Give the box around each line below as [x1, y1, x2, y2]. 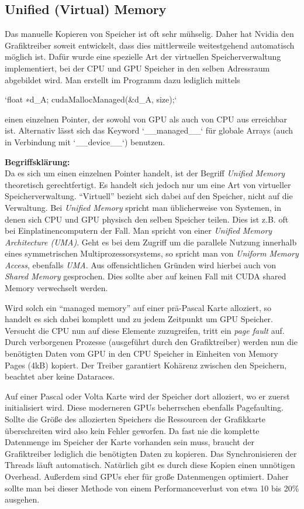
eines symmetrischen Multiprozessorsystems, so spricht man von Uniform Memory [5, 247, 299, 259]
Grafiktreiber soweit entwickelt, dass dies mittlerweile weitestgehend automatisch [5, 39, 295, 51]
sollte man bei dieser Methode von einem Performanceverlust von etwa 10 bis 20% [5, 481, 299, 494]
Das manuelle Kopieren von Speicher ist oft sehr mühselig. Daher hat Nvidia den [5, 28, 294, 40]
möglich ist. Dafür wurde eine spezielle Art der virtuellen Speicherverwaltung [5, 50, 281, 63]
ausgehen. [5, 493, 40, 505]
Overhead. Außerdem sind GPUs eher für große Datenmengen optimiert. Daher [5, 470, 289, 482]
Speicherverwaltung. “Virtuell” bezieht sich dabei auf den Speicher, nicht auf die [5, 190, 293, 202]
